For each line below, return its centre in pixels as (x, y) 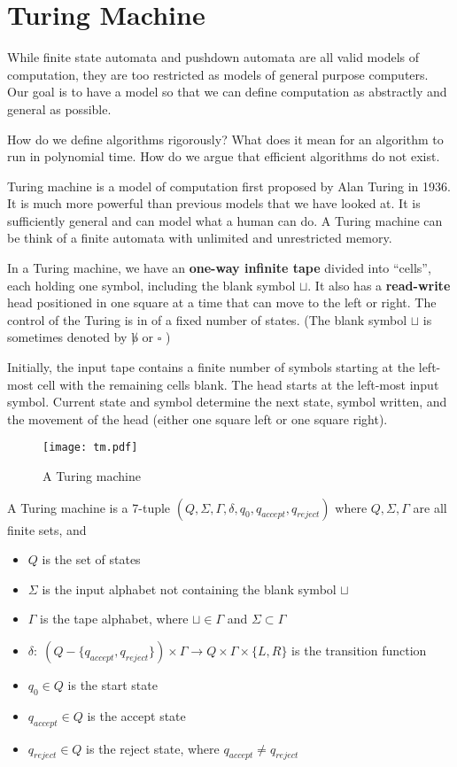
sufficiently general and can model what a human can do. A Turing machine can (225, 220)
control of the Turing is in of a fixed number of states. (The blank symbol (207, 319)
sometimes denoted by (67, 337)
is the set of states (91, 559)
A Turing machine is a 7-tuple (89, 507)
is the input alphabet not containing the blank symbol (189, 589)
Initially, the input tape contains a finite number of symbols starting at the (211, 367)
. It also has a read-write (379, 285)
